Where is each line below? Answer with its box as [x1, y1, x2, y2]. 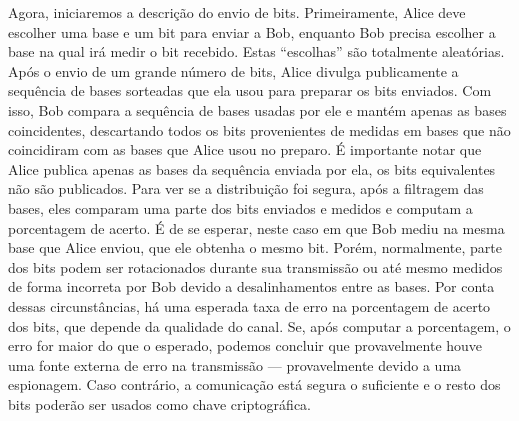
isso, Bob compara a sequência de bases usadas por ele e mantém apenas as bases [8, 99, 507, 120]
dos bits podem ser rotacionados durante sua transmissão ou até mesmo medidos [8, 256, 503, 277]
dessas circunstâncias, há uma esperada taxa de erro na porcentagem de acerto [8, 295, 491, 316]
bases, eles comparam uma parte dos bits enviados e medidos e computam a [8, 197, 473, 218]
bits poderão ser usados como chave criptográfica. [8, 393, 312, 414]
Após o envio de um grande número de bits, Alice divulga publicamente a [8, 60, 459, 81]
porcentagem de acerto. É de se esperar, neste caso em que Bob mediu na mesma [8, 217, 505, 238]
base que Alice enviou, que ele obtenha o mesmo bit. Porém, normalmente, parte [8, 237, 502, 258]
